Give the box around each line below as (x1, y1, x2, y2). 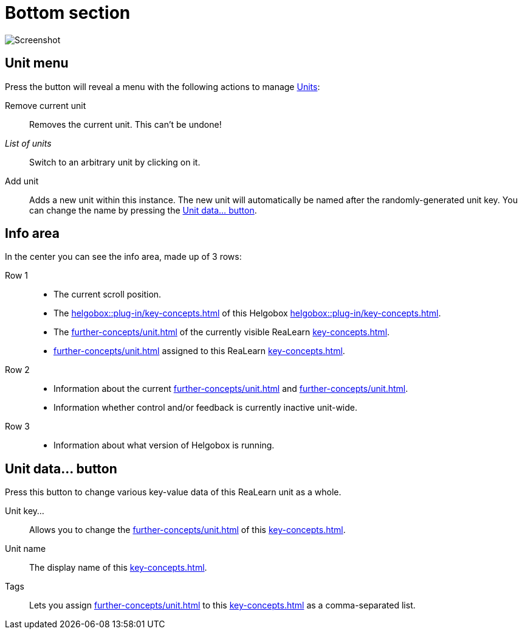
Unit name (5, 543, 46, 554)
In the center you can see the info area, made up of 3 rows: (5, 251, 242, 262)
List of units (5, 138, 52, 148)
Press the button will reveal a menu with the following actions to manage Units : (5, 81, 320, 92)
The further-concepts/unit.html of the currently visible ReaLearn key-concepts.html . (53, 327, 390, 338)
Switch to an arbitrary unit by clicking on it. (29, 156, 201, 167)
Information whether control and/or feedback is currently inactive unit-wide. (53, 402, 358, 413)
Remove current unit (5, 100, 86, 111)
